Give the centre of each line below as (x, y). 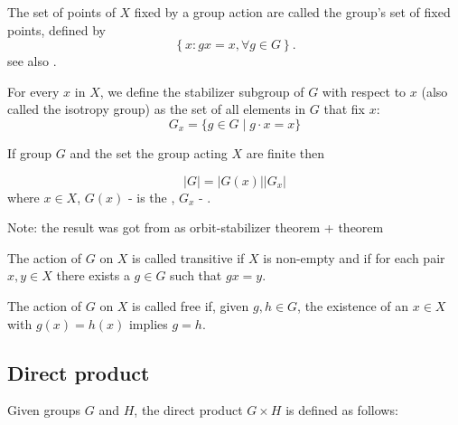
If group (30, 152)
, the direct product (188, 410)
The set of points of (61, 12)
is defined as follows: (342, 410)
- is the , (151, 197)
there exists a (93, 275)
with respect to (364, 91)
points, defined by (56, 29)
